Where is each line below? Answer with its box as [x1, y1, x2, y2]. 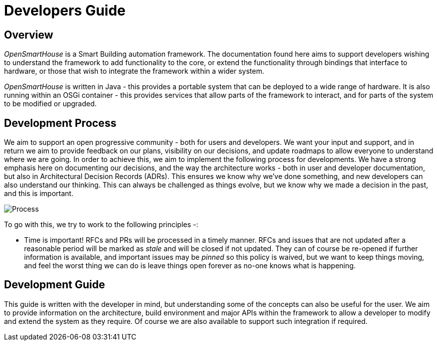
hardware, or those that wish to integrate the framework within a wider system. [4, 67, 265, 76]
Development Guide [4, 278, 105, 291]
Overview [4, 28, 54, 41]
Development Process [4, 116, 117, 129]
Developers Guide [4, 2, 126, 19]
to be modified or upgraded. [4, 99, 97, 108]
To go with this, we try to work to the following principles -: [4, 220, 198, 229]
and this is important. [4, 189, 74, 198]
